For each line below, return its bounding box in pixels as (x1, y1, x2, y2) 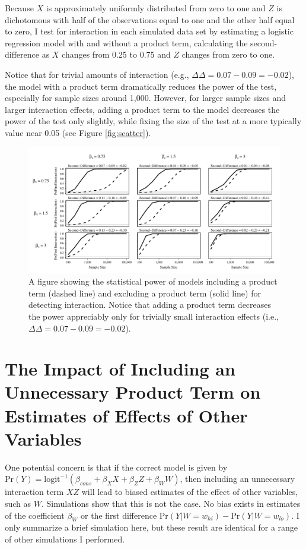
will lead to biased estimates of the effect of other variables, (81, 485, 298, 498)
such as (5, 497, 31, 509)
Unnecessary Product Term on (5, 380, 261, 404)
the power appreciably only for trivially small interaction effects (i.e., (28, 310, 279, 322)
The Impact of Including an (5, 356, 235, 381)
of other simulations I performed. (5, 532, 125, 545)
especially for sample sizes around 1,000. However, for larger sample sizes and (5, 91, 286, 104)
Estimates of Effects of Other (5, 403, 248, 427)
